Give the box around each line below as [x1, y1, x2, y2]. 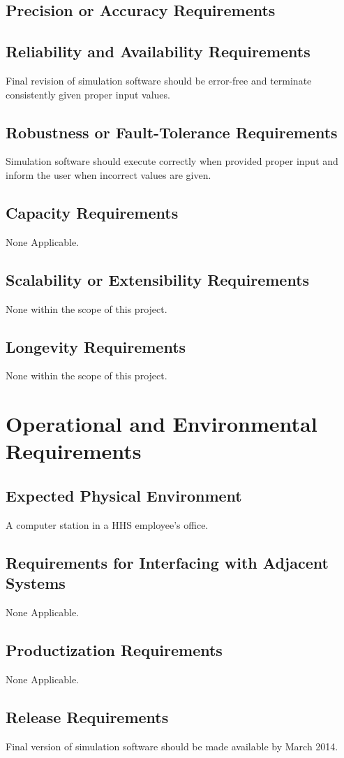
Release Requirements [6, 706, 169, 727]
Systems [6, 572, 66, 594]
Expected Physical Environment [6, 484, 242, 506]
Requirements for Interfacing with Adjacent [6, 551, 329, 573]
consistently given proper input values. [6, 87, 170, 101]
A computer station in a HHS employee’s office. [6, 517, 209, 532]
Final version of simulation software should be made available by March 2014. [6, 738, 338, 753]
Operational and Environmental [6, 409, 317, 438]
